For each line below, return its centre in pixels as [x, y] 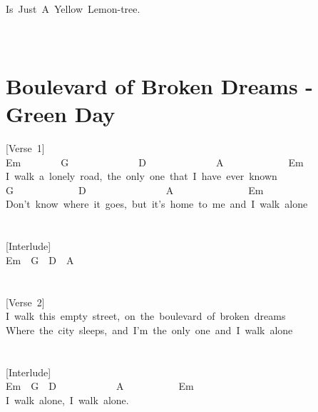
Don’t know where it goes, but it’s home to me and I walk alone [157, 204]
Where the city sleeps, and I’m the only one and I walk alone [149, 330]
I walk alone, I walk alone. [67, 400]
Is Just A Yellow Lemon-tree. [73, 9]
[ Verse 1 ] [25, 148]
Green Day [61, 114]
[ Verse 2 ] [25, 302]
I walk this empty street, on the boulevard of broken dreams [146, 316]
